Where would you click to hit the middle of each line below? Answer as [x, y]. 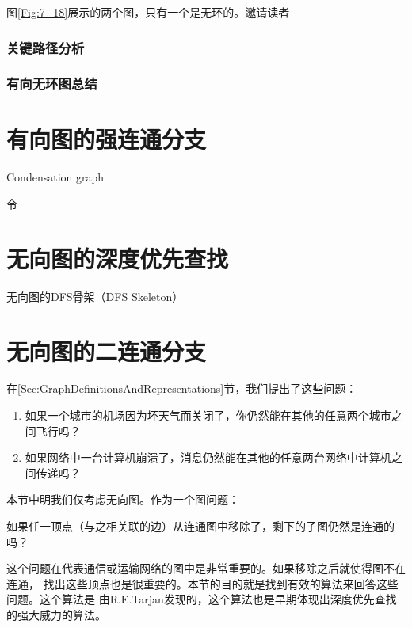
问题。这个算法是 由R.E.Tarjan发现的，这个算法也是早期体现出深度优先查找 [202, 599]
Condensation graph [55, 177]
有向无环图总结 [52, 84]
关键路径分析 [46, 47]
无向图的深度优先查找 [118, 258]
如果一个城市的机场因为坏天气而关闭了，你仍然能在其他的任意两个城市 [208, 415]
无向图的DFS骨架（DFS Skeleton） [95, 296]
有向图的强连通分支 [107, 139]
